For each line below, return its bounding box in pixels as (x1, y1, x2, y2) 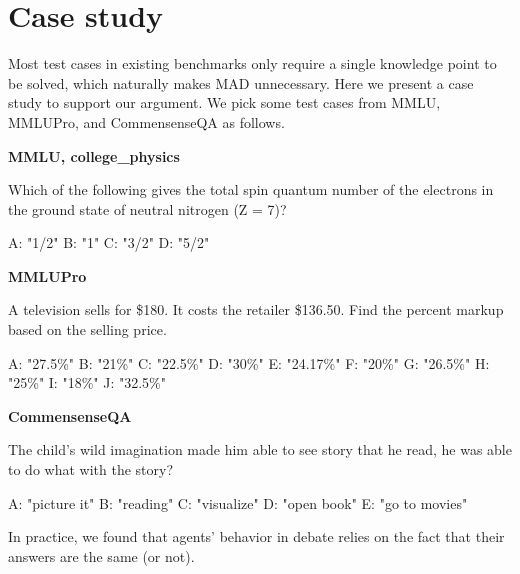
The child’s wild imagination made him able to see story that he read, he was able (8, 439, 512, 460)
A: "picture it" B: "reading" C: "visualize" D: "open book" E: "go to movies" (8, 492, 468, 513)
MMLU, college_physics (8, 145, 180, 166)
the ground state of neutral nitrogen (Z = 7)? (8, 198, 287, 219)
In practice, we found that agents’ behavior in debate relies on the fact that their (8, 526, 505, 547)
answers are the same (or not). (8, 545, 195, 566)
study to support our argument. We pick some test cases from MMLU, (8, 92, 441, 113)
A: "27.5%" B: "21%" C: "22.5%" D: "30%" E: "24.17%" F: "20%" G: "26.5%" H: (8, 352, 490, 373)
